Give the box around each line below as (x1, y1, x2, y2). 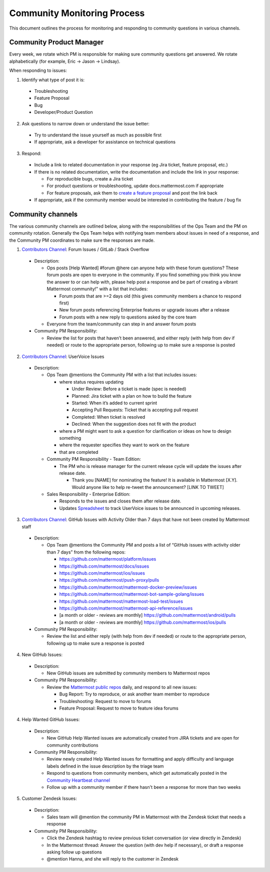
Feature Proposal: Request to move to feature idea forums (59, 705, 178, 711)
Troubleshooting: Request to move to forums (59, 698, 151, 704)
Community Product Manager (9, 38, 104, 47)
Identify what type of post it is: (21, 77, 85, 83)
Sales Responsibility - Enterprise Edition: (46, 491, 130, 497)
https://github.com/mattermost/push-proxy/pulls (59, 577, 159, 583)
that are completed (59, 449, 98, 455)
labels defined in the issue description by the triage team (46, 763, 164, 769)
